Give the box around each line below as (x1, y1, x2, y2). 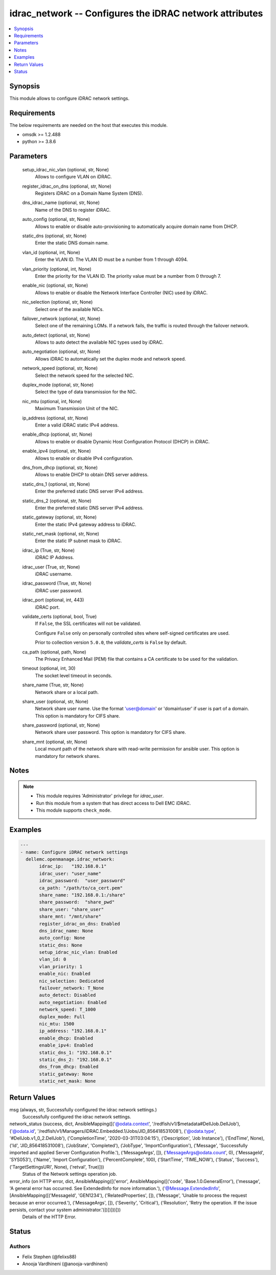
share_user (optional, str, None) (22, 698, 89, 704)
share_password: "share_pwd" (39, 899, 115, 905)
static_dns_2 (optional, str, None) (22, 498, 91, 504)
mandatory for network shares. (35, 753, 101, 759)
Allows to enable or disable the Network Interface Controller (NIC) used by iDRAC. (35, 289, 208, 296)
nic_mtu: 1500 (39, 1021, 75, 1026)
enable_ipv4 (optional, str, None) (22, 448, 91, 454)
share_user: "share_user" (39, 906, 104, 912)
